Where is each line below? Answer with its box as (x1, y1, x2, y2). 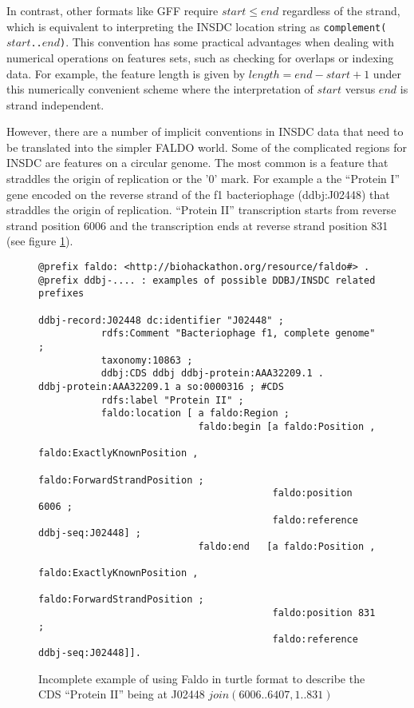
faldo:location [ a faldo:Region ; (101, 408, 290, 420)
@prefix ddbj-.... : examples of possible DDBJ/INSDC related (38, 274, 376, 286)
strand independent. (6, 96, 104, 113)
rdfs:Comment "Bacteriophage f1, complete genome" (101, 328, 376, 340)
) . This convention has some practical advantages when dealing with (59, 34, 394, 50)
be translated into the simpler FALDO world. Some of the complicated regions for (6, 138, 407, 155)
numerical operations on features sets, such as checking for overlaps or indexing (6, 49, 394, 66)
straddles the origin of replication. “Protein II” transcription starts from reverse (6, 201, 396, 218)
